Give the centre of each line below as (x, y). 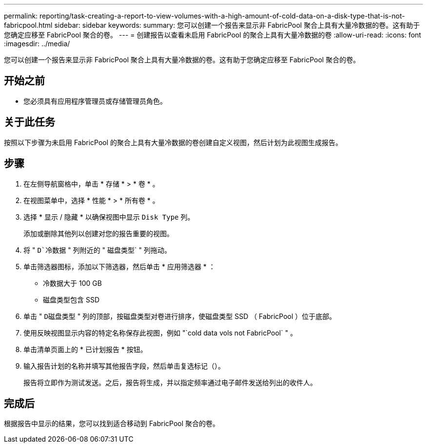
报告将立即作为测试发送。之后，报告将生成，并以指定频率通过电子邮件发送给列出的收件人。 (170, 382)
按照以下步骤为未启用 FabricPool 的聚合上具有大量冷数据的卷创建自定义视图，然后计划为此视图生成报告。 (173, 142)
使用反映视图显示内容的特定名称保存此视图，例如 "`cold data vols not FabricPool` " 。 (160, 333)
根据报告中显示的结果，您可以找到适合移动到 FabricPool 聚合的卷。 (112, 424)
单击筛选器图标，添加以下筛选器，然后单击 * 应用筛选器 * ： (119, 266)
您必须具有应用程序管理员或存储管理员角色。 (95, 101)
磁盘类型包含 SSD (71, 299)
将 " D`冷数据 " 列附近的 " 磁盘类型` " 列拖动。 (97, 250)
